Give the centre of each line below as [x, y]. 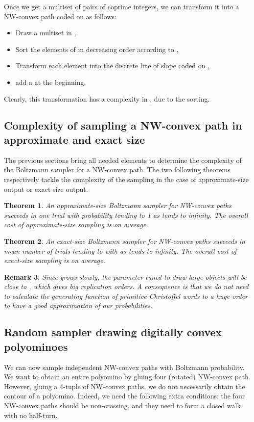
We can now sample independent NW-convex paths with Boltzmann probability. [124, 367]
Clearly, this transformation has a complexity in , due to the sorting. [107, 98]
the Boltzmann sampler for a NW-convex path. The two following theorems [117, 170]
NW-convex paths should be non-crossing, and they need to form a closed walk [122, 406]
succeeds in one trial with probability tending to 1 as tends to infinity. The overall [126, 215]
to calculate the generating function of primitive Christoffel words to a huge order [126, 296]
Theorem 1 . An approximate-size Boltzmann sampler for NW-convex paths [118, 205]
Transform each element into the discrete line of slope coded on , [112, 66]
